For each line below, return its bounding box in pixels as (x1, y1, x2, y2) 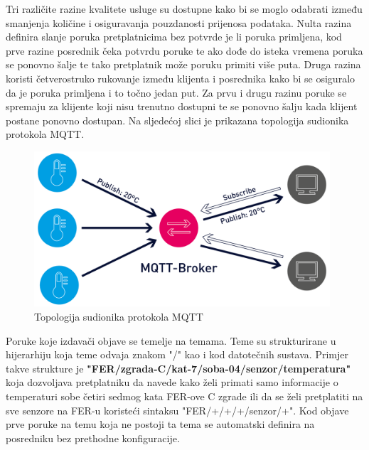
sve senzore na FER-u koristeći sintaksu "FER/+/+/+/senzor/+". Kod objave (6, 402, 349, 417)
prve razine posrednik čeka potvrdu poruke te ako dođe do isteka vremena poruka (6, 43, 363, 58)
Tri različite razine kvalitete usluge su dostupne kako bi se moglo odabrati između (6, 1, 363, 16)
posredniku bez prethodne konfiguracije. (6, 430, 180, 445)
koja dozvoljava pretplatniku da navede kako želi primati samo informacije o (6, 375, 338, 390)
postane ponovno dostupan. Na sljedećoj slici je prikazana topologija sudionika (6, 112, 349, 127)
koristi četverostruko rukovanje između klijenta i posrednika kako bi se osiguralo (6, 70, 355, 85)
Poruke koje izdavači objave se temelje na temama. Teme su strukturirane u (6, 333, 336, 348)
